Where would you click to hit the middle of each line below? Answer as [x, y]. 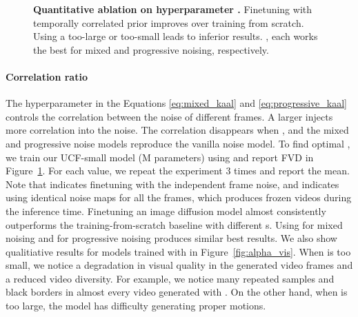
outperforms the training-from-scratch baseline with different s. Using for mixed [174, 224]
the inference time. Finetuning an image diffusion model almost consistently [166, 211]
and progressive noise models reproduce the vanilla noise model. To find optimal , [178, 143]
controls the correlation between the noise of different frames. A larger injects [169, 116]
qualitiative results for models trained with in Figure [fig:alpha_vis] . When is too [178, 251]
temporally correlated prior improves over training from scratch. [169, 22]
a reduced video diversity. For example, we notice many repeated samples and [170, 278]
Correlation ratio [47, 76]
